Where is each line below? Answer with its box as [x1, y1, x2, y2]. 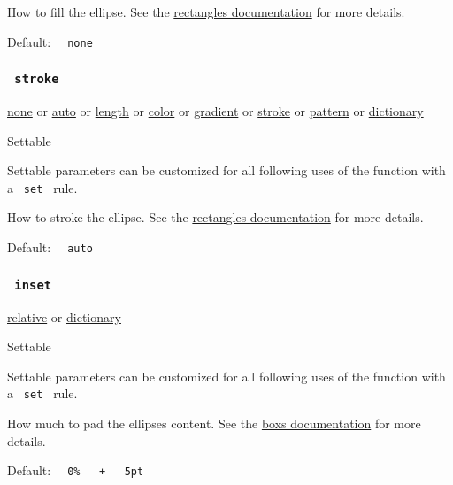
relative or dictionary [7, 307, 121, 326]
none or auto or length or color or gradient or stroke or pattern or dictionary [7, 102, 424, 120]
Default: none [7, 32, 93, 50]
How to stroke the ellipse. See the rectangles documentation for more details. [7, 208, 424, 227]
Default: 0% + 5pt [7, 461, 144, 480]
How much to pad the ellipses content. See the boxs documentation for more [7, 413, 421, 432]
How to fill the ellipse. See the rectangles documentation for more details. [7, 3, 405, 20]
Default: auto [7, 238, 93, 257]
